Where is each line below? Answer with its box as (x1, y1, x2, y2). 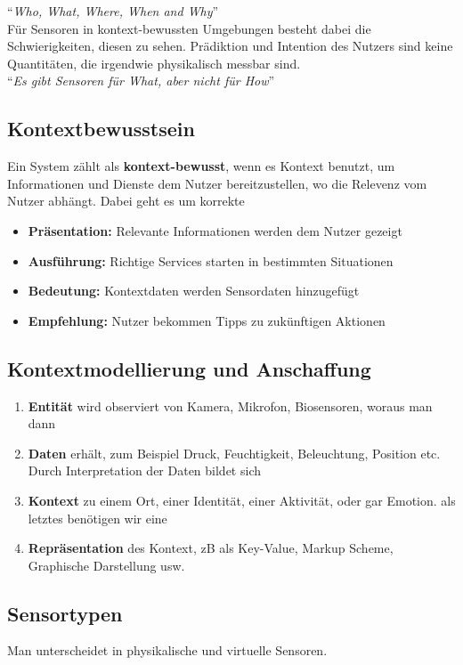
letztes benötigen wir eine (28, 508, 167, 527)
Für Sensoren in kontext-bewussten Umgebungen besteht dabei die (7, 19, 371, 37)
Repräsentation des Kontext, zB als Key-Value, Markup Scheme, (28, 539, 394, 557)
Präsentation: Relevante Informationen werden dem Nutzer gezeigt (28, 221, 402, 239)
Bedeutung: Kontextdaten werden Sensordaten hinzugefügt (28, 281, 360, 300)
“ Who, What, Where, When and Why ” (7, 2, 219, 20)
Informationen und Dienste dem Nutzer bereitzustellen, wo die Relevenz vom (7, 174, 427, 192)
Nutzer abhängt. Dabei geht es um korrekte (7, 191, 245, 210)
